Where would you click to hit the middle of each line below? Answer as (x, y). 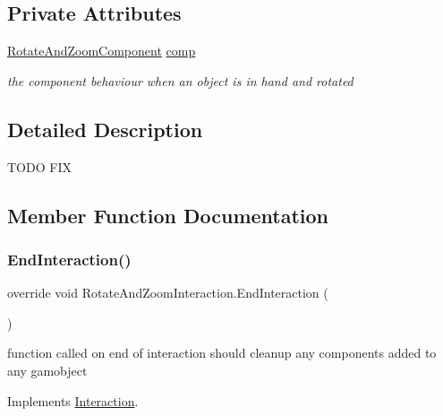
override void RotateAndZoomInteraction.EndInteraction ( (168, 293)
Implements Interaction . (73, 400)
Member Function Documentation (168, 215)
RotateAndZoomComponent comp (102, 51)
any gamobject (47, 370)
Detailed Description (105, 129)
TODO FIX (39, 166)
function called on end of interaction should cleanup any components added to (222, 353)
